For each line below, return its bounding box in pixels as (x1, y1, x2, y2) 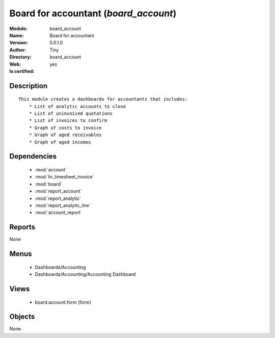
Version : (9, 40, 28, 46)
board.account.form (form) (35, 299, 92, 305)
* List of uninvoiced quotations (29, 111, 113, 117)
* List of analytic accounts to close (29, 103, 126, 109)
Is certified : (9, 68, 35, 74)
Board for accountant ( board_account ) (9, 8, 177, 19)
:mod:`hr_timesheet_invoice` (35, 174, 94, 180)
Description (9, 82, 48, 90)
